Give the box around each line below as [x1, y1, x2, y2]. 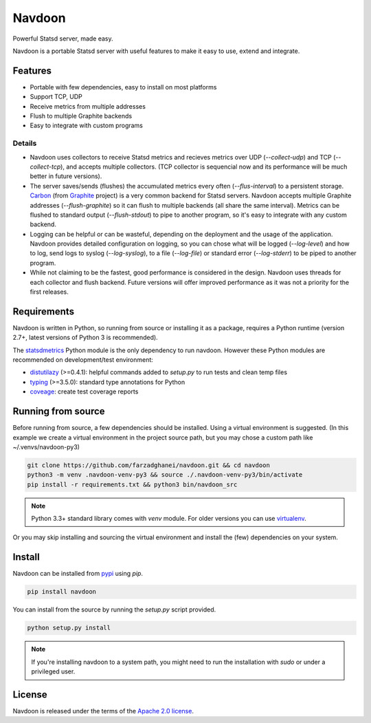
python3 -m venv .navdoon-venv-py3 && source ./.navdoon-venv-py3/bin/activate [27, 471, 303, 479]
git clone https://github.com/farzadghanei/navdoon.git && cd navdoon [27, 461, 271, 469]
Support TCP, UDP [30, 93, 82, 101]
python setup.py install [27, 624, 111, 632]
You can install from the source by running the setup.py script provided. [12, 605, 216, 614]
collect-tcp [30, 162, 61, 171]
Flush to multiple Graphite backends [30, 112, 133, 120]
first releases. [30, 288, 69, 296]
